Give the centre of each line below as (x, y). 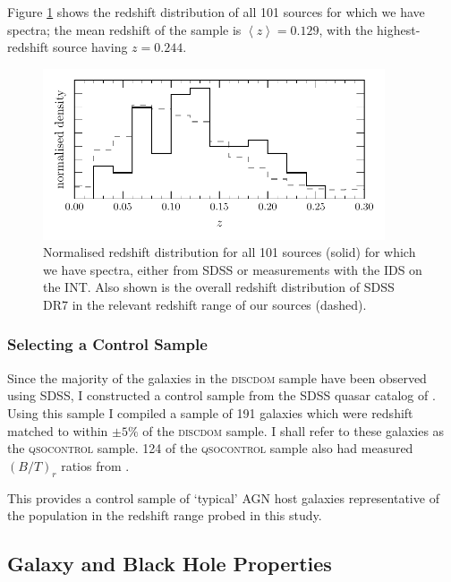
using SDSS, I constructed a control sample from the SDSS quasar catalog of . (221, 395)
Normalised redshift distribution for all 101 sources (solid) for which (230, 252)
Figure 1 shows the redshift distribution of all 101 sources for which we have (216, 12)
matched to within (58, 430)
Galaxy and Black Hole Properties (170, 564)
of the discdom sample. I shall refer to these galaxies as (294, 430)
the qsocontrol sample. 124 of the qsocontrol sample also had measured (210, 448)
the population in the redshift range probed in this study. (165, 515)
